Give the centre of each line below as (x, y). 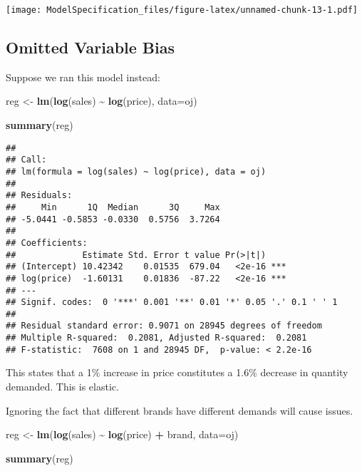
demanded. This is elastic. (62, 387)
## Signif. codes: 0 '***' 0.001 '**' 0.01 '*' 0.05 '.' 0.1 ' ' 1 (172, 302)
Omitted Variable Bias (90, 47)
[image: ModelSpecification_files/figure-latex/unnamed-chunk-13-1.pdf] (182, 10)
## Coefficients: (47, 243)
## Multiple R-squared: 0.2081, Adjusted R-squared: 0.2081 (156, 338)
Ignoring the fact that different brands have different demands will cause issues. (180, 410)
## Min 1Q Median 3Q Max (113, 207)
